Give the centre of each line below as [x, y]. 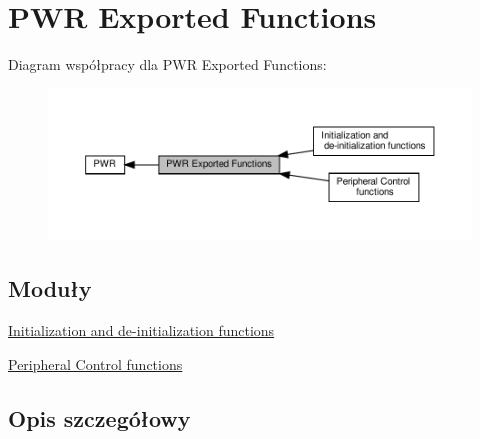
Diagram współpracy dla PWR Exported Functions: [167, 64]
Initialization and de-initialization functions [141, 330]
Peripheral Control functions [95, 363]
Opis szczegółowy [99, 417]
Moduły [50, 288]
